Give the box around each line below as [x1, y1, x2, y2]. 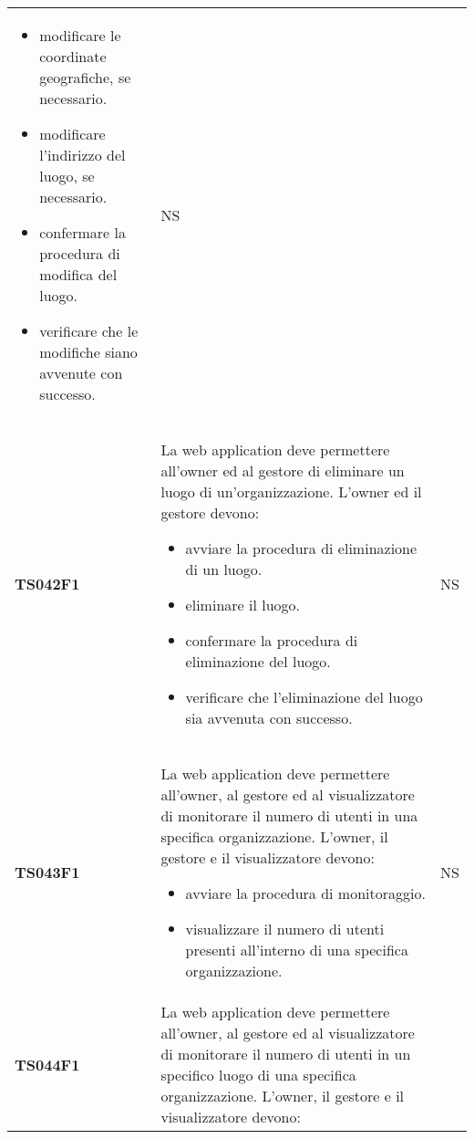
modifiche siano [39, 341, 138, 362]
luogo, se [39, 165, 95, 186]
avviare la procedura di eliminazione [185, 538, 417, 559]
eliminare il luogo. [185, 594, 301, 615]
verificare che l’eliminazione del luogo [185, 686, 423, 707]
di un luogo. [185, 559, 263, 580]
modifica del [39, 264, 118, 285]
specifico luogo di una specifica [160, 1064, 356, 1085]
